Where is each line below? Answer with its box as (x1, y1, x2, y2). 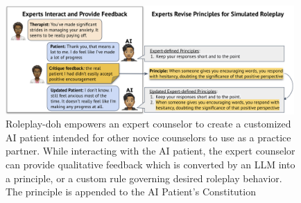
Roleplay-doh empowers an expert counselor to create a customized (6, 116, 291, 131)
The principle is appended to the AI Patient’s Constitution (6, 184, 256, 199)
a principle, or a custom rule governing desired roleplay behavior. (6, 170, 282, 185)
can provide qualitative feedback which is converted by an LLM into (6, 157, 295, 171)
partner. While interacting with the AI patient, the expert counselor (6, 143, 295, 158)
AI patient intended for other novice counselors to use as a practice (6, 130, 291, 144)
